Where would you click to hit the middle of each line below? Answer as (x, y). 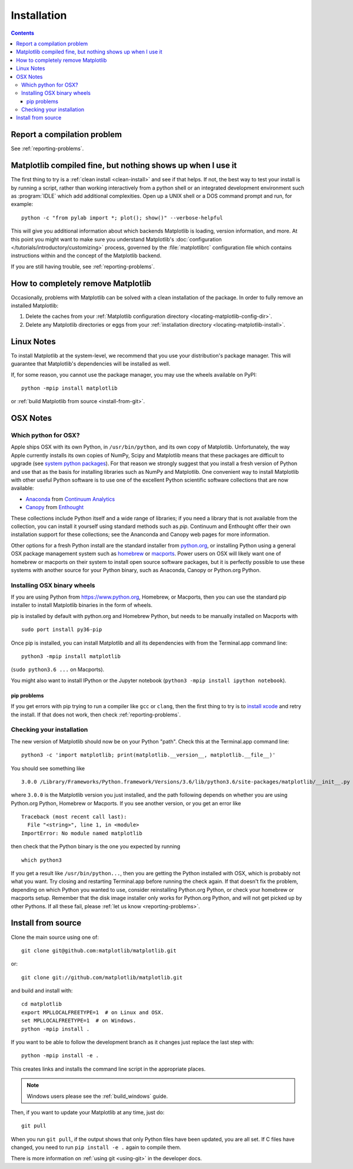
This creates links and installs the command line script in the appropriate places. (108, 1069)
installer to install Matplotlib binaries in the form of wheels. (82, 605)
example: (22, 204)
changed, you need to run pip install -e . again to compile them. (96, 1147)
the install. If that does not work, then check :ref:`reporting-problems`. (96, 715)
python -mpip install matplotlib (69, 388)
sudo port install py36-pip (62, 630)
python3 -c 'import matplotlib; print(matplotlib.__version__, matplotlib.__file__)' (149, 755)
